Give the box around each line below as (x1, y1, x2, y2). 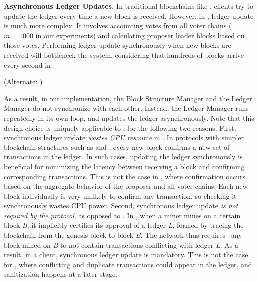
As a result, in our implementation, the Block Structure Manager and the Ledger (4, 93, 252, 103)
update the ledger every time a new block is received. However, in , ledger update (4, 10, 254, 21)
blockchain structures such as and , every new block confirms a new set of (4, 141, 230, 152)
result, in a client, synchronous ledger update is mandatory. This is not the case (4, 249, 248, 260)
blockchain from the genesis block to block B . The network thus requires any (4, 230, 242, 240)
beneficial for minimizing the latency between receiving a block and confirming (4, 161, 245, 171)
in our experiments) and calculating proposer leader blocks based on (35, 30, 245, 40)
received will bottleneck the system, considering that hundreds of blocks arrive (4, 49, 244, 60)
